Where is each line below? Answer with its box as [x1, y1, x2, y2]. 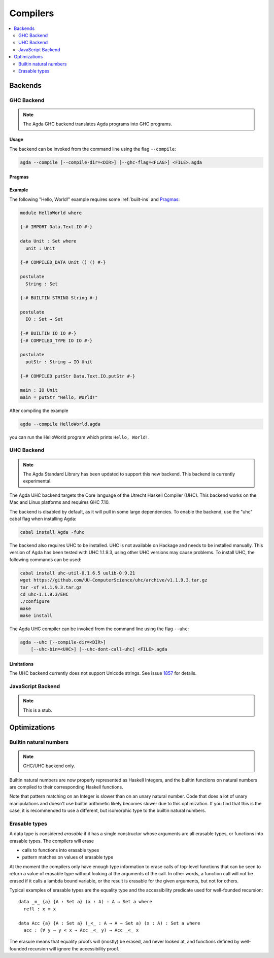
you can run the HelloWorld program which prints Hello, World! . [9, 434, 150, 440]
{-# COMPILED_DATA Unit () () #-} [20, 259, 106, 265]
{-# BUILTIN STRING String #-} [20, 295, 98, 301]
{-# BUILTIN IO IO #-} [20, 330, 77, 336]
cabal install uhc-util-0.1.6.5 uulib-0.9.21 [20, 570, 135, 576]
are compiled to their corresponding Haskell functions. [9, 784, 124, 790]
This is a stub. [23, 707, 53, 713]
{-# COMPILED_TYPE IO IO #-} [20, 337, 93, 344]
